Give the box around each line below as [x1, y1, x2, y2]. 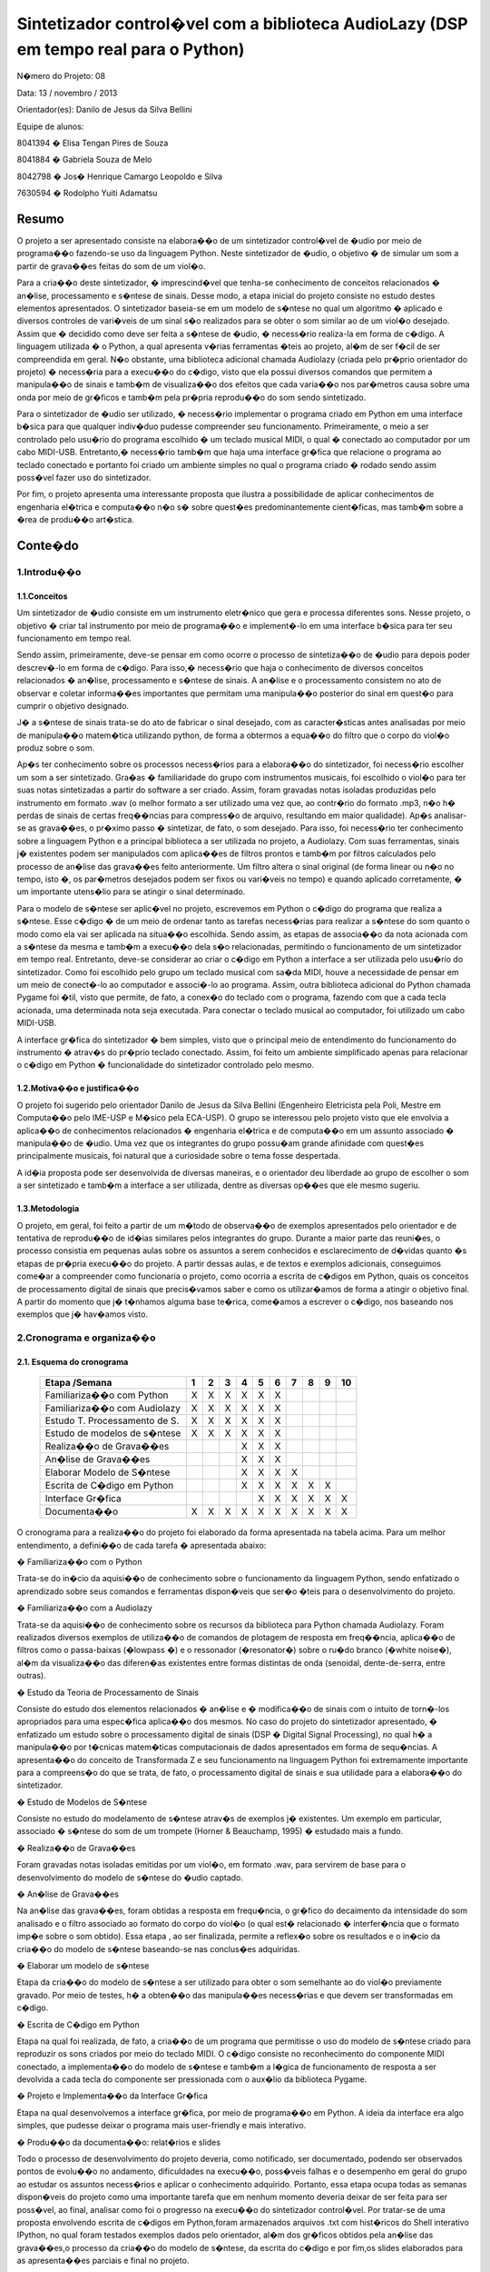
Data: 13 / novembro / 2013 [16, 87, 118, 98]
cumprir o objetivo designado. [16, 700, 130, 711]
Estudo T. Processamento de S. [44, 1414, 180, 1427]
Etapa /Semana [44, 1377, 113, 1390]
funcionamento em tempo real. [16, 633, 132, 643]
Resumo [16, 211, 64, 226]
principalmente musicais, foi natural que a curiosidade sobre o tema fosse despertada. [16, 1151, 341, 1161]
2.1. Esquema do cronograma [16, 1356, 129, 1367]
